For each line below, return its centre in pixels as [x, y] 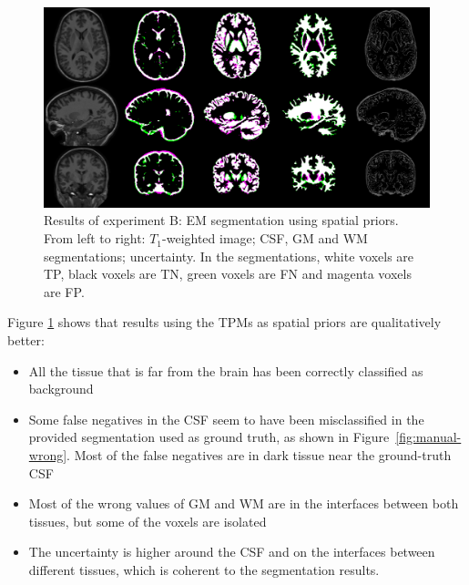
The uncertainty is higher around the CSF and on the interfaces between [232, 552]
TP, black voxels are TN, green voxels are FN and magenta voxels [228, 274]
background [61, 389]
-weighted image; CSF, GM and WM [265, 238]
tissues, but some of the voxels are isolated [148, 521]
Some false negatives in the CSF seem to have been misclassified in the [226, 419]
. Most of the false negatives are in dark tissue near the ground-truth [259, 454]
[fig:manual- [428, 437]
